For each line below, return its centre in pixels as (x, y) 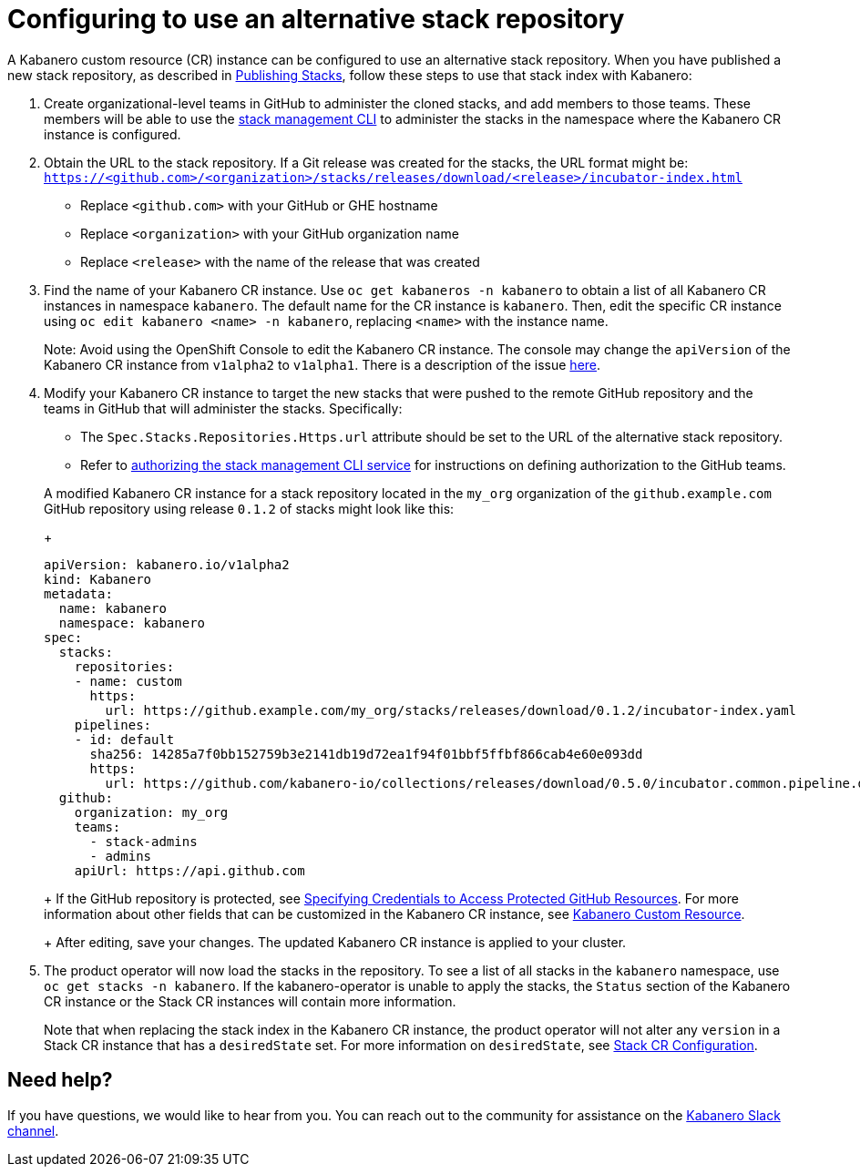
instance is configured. (113, 134)
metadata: (78, 593)
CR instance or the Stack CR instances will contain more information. (250, 1001)
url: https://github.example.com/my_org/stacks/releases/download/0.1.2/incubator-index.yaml (451, 710)
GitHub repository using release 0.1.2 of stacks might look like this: (249, 508)
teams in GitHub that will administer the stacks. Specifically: (223, 408)
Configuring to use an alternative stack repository (316, 19)
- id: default (124, 739)
